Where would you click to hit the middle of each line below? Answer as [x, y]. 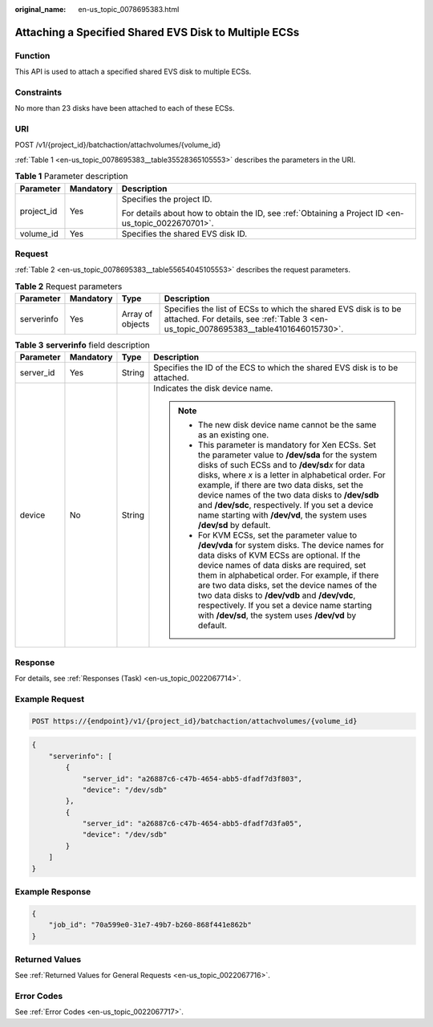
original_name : [40, 9]
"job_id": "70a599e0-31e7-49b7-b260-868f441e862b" [150, 925]
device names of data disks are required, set [282, 566]
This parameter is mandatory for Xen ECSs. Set [287, 445]
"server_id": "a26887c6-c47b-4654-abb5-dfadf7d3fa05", [192, 824]
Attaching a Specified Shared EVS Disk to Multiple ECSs [157, 32]
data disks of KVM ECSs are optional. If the [279, 555]
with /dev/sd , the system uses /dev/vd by [277, 615]
